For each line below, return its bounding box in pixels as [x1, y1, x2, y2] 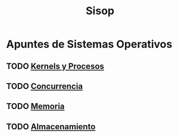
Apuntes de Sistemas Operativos [6, 37, 173, 51]
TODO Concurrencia [6, 81, 83, 91]
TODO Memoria [6, 101, 65, 111]
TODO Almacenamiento [6, 122, 96, 132]
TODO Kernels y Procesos [6, 61, 104, 71]
